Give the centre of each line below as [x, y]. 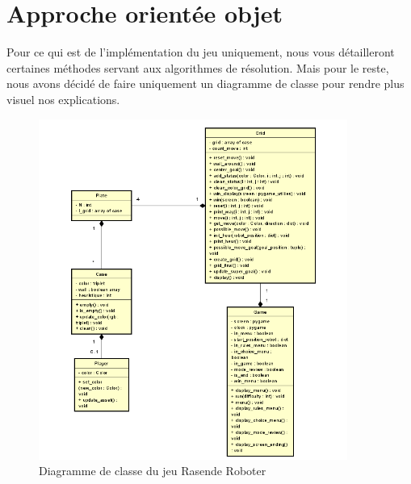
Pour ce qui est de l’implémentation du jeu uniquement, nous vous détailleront [201, 52]
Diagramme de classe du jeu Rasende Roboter [153, 471]
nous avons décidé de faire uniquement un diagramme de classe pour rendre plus [205, 83]
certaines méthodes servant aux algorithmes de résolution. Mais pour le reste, [198, 67]
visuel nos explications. [63, 99]
